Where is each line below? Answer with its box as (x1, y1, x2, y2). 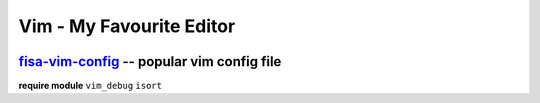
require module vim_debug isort (18, 80, 162, 92)
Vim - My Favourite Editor (18, 15, 236, 37)
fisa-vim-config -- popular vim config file (18, 53, 282, 70)
